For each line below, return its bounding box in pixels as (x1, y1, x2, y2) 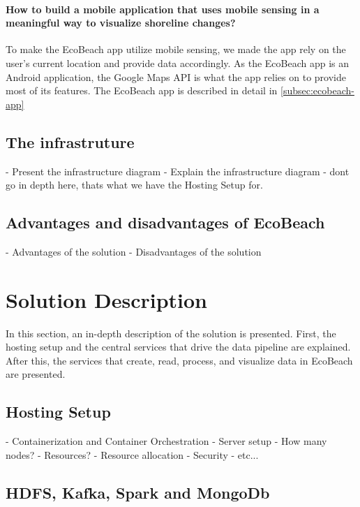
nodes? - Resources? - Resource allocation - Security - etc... (6, 447, 259, 462)
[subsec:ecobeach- (280, 83, 354, 98)
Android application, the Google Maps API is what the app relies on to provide (6, 69, 346, 84)
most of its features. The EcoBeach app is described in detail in (6, 83, 278, 98)
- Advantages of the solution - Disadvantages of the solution (6, 244, 262, 258)
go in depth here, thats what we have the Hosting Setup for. (6, 177, 263, 192)
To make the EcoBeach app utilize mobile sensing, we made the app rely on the (6, 42, 346, 57)
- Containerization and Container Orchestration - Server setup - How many (6, 434, 327, 448)
